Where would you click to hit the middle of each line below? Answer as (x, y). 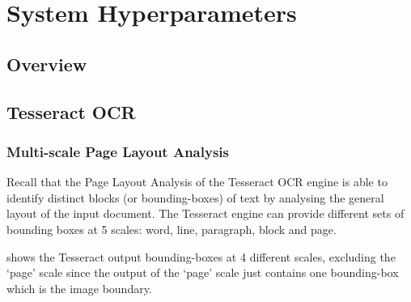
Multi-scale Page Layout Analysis (118, 151)
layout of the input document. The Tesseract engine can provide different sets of (205, 213)
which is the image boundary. (79, 288)
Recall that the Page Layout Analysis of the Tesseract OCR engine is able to (197, 182)
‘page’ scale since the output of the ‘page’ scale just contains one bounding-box (203, 272)
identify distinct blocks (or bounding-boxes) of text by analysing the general (195, 197)
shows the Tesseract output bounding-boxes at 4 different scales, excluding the (201, 256)
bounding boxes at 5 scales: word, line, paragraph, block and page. (172, 229)
